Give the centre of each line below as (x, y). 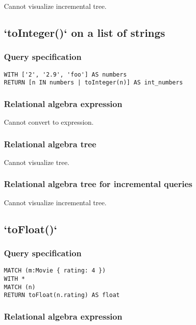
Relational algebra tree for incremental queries (98, 184)
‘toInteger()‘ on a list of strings (85, 32)
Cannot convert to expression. (49, 122)
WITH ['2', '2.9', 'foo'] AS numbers (65, 74)
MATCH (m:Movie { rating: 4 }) (55, 271)
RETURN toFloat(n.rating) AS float (62, 295)
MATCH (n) (20, 287)
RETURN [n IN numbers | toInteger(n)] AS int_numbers (94, 83)
